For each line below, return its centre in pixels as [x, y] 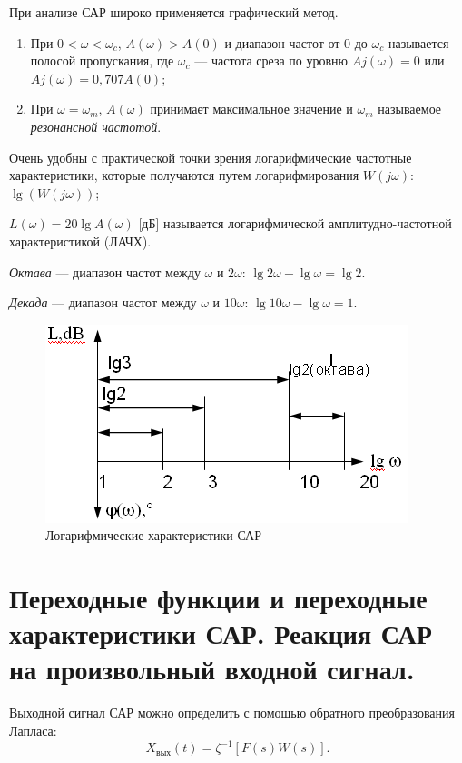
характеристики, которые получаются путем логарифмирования [184, 175]
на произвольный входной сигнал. [212, 669]
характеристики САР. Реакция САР [221, 633]
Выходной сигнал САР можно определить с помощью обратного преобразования [232, 713]
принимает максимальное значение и [251, 109]
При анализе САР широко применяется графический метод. [174, 12]
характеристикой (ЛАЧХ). [80, 241]
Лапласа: [33, 730]
